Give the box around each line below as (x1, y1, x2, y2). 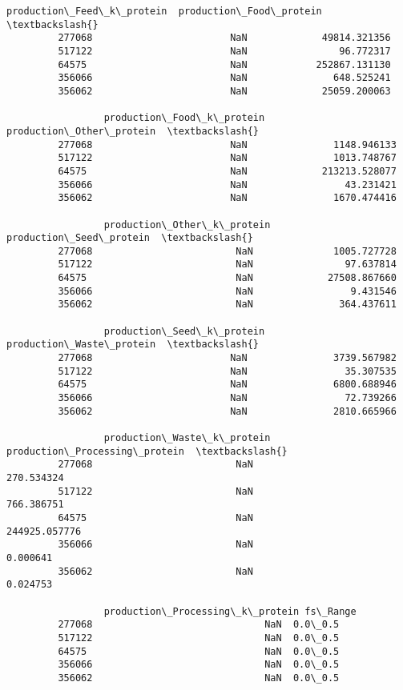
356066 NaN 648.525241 (58, 72, 391, 84)
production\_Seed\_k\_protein (103, 325, 265, 337)
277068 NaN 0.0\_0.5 (58, 619, 340, 631)
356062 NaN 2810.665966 (58, 405, 397, 417)
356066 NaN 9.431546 (58, 285, 397, 297)
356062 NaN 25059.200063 (58, 85, 391, 97)
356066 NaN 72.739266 (58, 392, 397, 404)
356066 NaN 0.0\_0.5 (58, 659, 340, 671)
